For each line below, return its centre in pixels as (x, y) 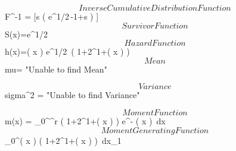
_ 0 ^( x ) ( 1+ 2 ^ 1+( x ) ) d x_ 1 (63, 140)
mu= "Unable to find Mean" (56, 69)
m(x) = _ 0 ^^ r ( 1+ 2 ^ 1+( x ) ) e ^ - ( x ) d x (85, 120)
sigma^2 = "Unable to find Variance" (72, 95)
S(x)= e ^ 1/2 (26, 34)
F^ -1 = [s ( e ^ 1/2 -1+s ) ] (52, 16)
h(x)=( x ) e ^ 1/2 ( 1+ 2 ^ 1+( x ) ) (67, 51)
